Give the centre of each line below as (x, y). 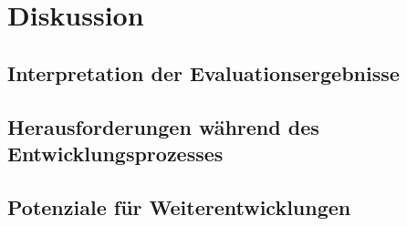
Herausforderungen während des (163, 126)
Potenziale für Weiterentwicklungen (179, 206)
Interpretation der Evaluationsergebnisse (203, 72)
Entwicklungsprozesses (115, 153)
